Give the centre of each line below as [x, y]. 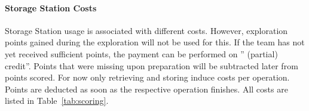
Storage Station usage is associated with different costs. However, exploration [146, 30]
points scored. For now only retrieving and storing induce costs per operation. [147, 77]
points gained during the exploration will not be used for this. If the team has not [155, 42]
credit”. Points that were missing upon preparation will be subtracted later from [152, 65]
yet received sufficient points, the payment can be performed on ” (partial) [141, 53]
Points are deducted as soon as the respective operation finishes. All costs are [146, 89]
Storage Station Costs [51, 7]
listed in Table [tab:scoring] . [57, 101]
